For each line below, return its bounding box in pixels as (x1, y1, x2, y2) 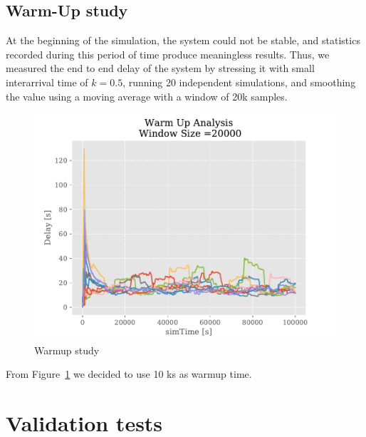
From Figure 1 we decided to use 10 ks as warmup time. (6, 366, 252, 381)
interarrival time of (6, 74, 88, 89)
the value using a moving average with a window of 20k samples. (6, 88, 288, 103)
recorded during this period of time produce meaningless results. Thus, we (6, 46, 330, 61)
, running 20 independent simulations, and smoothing (122, 74, 356, 89)
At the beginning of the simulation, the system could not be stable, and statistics (6, 33, 360, 48)
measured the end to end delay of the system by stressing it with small (6, 61, 315, 76)
